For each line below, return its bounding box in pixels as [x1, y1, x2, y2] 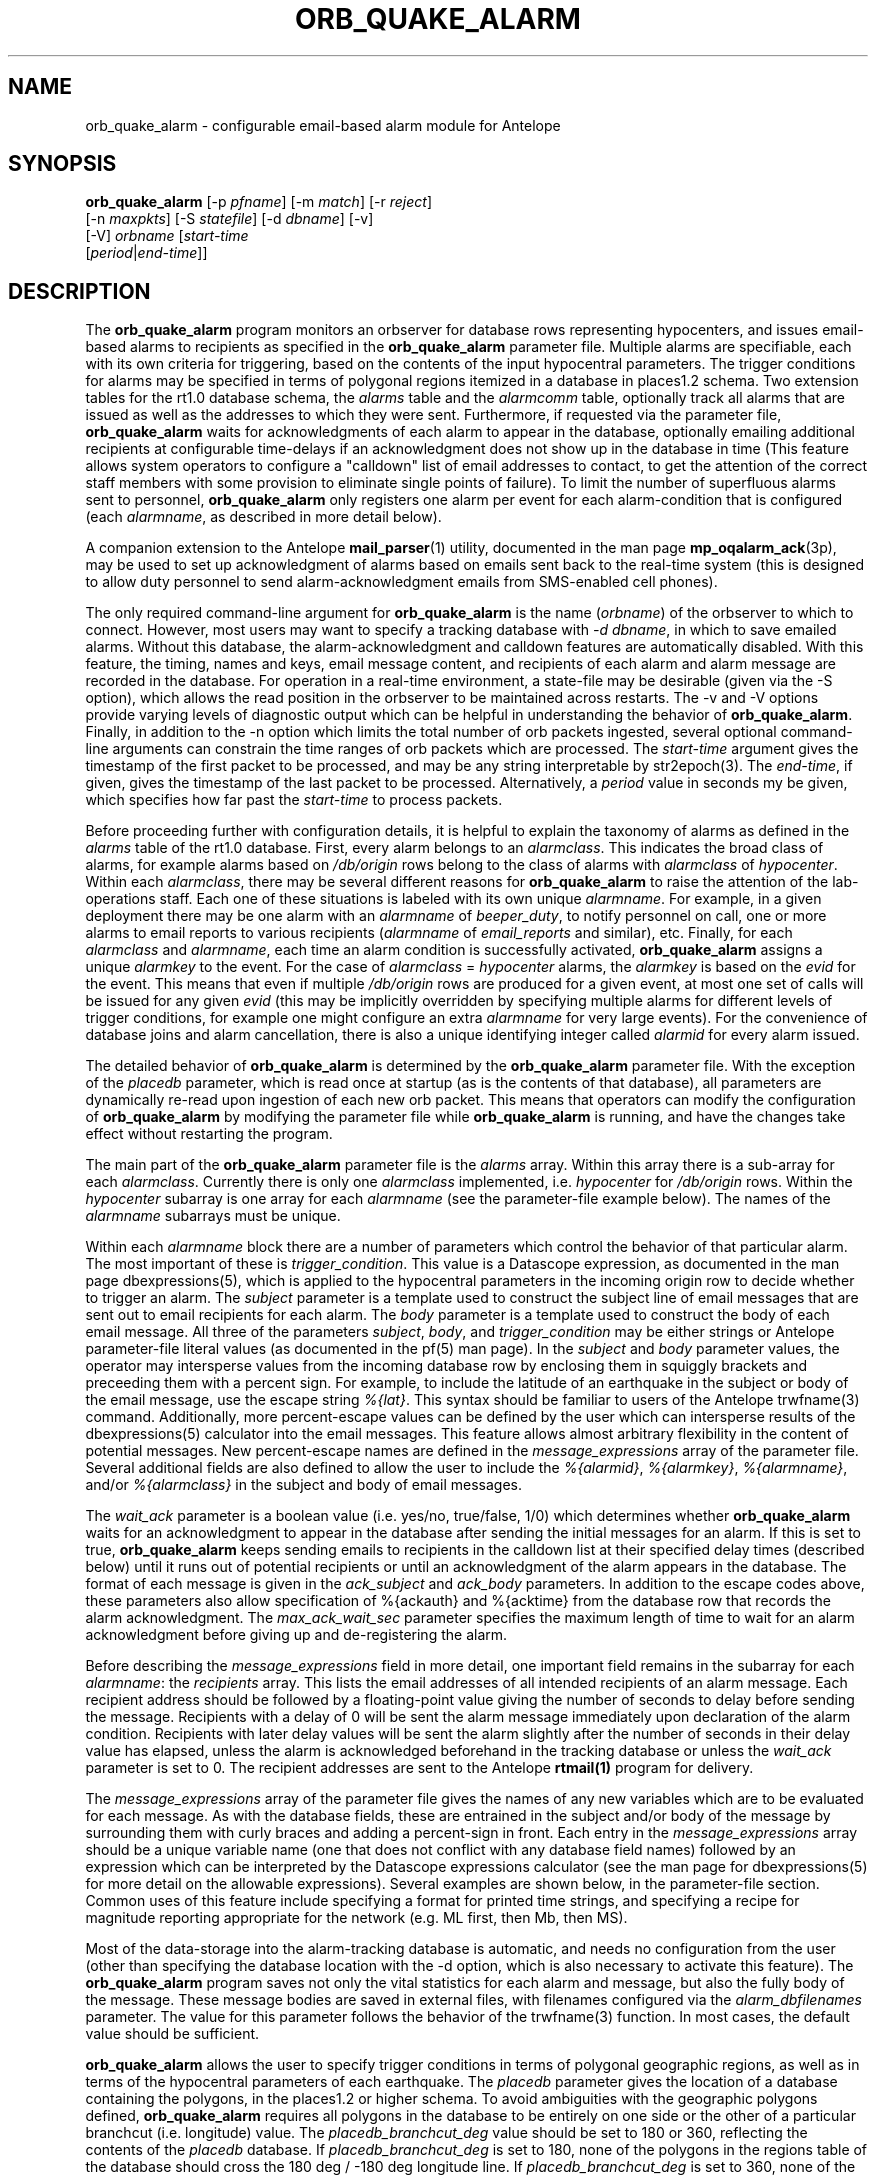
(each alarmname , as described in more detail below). [85, 508, 442, 526]
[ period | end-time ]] [85, 244, 208, 262]
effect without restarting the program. [85, 1125, 333, 1143]
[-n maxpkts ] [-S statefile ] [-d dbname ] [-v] [85, 210, 374, 228]
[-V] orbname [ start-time [85, 227, 249, 245]
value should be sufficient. [85, 2025, 260, 2043]
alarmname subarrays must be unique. [85, 1207, 341, 1225]
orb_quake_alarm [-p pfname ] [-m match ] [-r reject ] [85, 193, 432, 211]
